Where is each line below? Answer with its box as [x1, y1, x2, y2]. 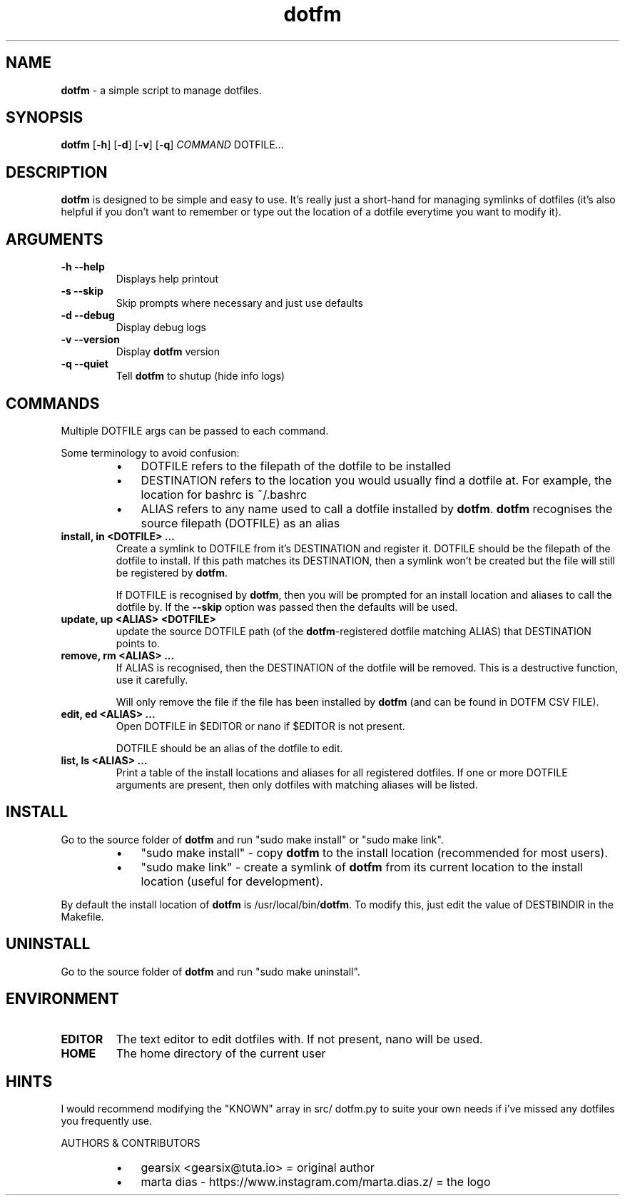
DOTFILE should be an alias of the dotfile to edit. [116, 741, 343, 754]
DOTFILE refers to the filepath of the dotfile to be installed [141, 458, 451, 473]
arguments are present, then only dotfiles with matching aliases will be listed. [116, 778, 478, 791]
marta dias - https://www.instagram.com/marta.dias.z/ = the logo [141, 1175, 491, 1190]
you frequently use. [61, 1115, 152, 1127]
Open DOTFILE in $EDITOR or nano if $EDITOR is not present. [116, 719, 405, 732]
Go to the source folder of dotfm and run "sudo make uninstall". [61, 965, 360, 978]
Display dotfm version [116, 345, 220, 358]
